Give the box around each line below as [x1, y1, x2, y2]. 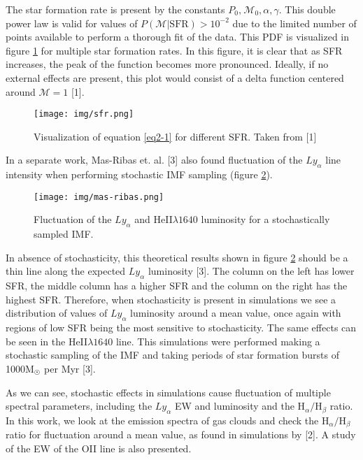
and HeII [134, 212, 173, 227]
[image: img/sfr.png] [34, 109, 134, 120]
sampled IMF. [34, 227, 94, 241]
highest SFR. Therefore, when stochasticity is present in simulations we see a [6, 292, 336, 306]
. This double [278, 2, 336, 16]
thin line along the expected [6, 264, 126, 278]
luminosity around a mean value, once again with [130, 306, 341, 320]
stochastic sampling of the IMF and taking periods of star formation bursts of [6, 347, 339, 362]
